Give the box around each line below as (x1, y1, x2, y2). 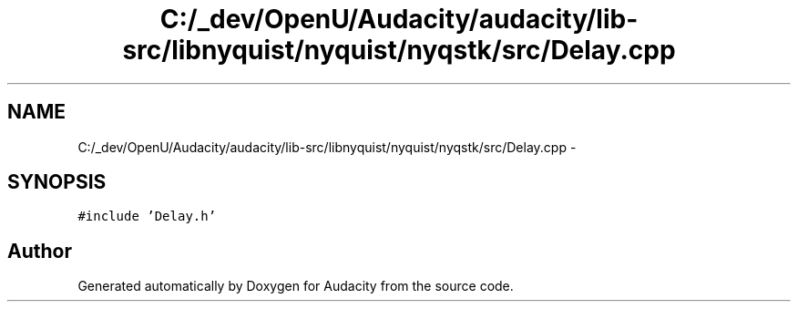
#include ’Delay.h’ (77, 209, 217, 224)
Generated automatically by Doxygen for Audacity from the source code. (77, 278, 514, 294)
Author (7, 239, 72, 263)
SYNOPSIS (7, 170, 107, 194)
